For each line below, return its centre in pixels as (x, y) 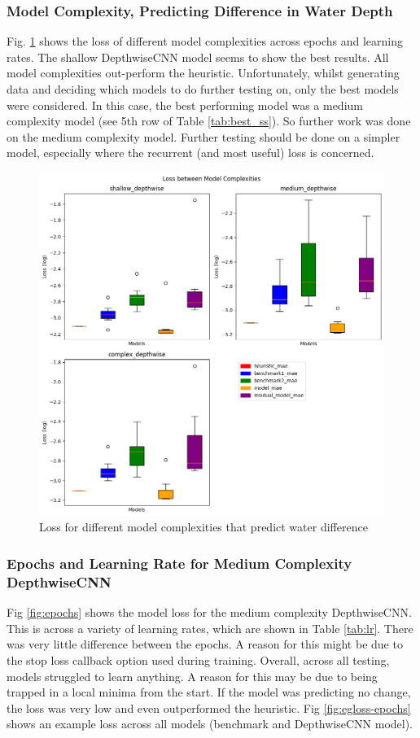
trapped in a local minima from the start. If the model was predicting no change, (209, 692)
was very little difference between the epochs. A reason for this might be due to (205, 644)
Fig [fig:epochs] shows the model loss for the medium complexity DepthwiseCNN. (209, 612)
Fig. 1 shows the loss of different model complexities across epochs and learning (205, 41)
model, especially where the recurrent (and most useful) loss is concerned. (190, 153)
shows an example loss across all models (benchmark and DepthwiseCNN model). (210, 724)
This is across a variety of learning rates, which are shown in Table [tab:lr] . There (210, 628)
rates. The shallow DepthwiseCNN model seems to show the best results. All (198, 57)
